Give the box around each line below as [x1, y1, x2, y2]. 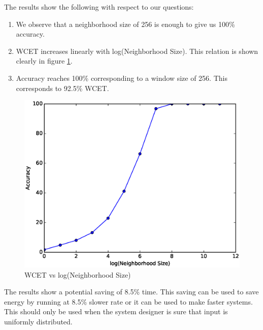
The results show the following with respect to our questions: [4, 2, 194, 12]
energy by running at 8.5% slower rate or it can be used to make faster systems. [4, 296, 253, 307]
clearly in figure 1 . [16, 55, 73, 66]
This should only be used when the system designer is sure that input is [4, 306, 228, 317]
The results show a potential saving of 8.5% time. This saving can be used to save [4, 286, 259, 297]
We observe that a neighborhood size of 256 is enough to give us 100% [16, 18, 235, 29]
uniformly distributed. [4, 316, 73, 326]
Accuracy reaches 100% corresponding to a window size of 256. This [16, 72, 227, 83]
